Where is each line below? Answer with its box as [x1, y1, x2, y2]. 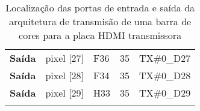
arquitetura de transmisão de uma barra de [9, 14, 192, 28]
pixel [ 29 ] [45, 86, 84, 100]
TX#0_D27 [139, 51, 191, 65]
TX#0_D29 [139, 86, 191, 100]
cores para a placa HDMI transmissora [19, 28, 182, 42]
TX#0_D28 [139, 68, 191, 82]
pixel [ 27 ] [45, 51, 84, 65]
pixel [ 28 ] [45, 68, 84, 82]
